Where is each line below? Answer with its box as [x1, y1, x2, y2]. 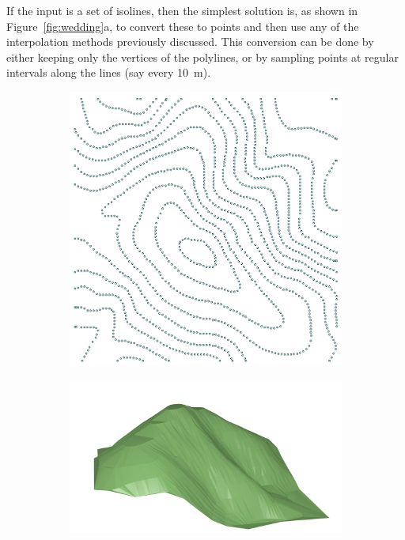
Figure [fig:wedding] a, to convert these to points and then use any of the [6, 17, 359, 34]
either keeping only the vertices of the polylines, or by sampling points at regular [6, 48, 399, 65]
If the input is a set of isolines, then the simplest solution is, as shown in [6, 2, 358, 18]
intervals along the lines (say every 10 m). [6, 64, 211, 81]
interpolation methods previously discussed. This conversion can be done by [6, 33, 374, 50]
